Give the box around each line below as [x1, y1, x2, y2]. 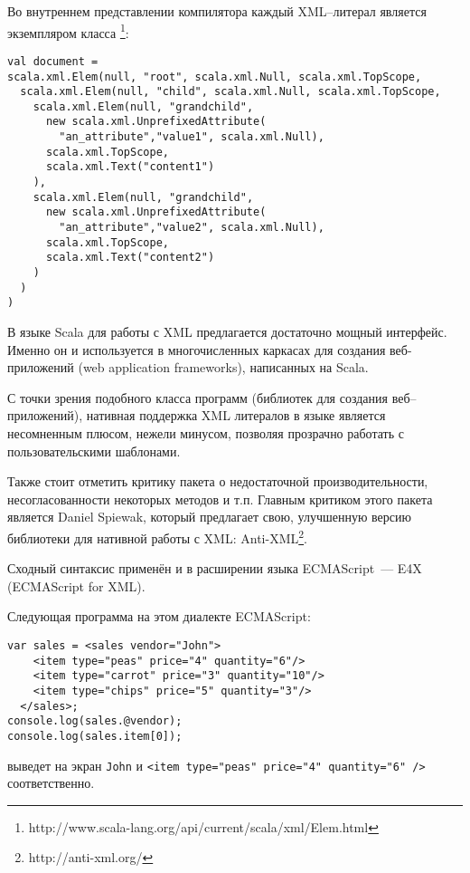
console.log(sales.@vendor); [7, 715, 183, 728]
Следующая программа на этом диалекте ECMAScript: [7, 607, 311, 626]
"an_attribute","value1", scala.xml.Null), [59, 130, 324, 144]
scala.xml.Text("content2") [45, 251, 215, 264]
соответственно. [7, 773, 95, 792]
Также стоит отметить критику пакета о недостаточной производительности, [7, 472, 428, 491]
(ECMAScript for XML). [7, 576, 146, 595]
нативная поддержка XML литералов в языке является [86, 406, 386, 425]
